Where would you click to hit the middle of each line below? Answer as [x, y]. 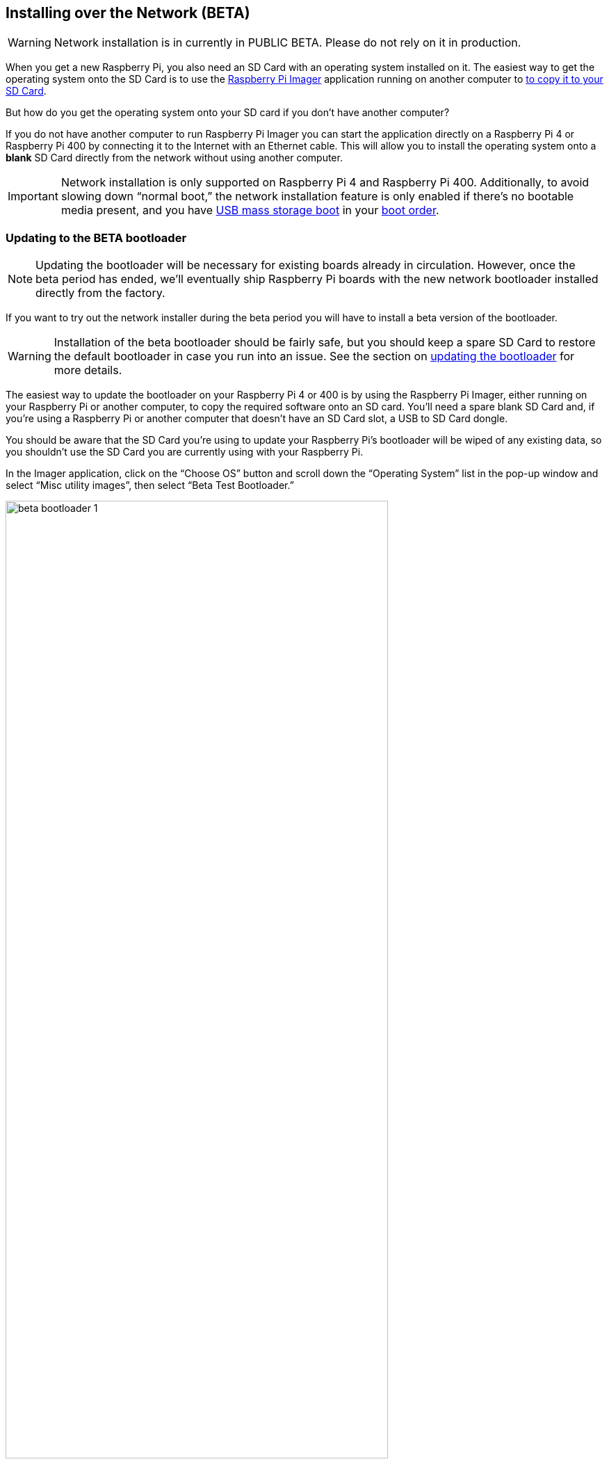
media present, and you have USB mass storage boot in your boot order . [250, 210]
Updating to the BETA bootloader [96, 238]
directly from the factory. [100, 293]
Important [33, 196]
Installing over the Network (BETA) [128, 13]
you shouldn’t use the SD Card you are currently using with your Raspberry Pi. [185, 452]
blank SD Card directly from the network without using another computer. [174, 158]
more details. [88, 370]
